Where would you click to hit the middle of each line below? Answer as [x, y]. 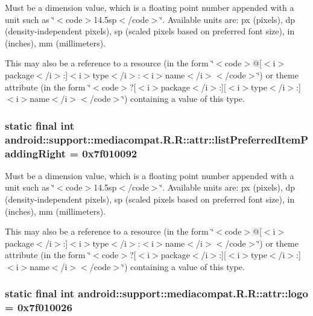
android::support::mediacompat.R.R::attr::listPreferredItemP [157, 139]
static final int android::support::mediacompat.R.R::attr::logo [156, 293]
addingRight [36, 153]
